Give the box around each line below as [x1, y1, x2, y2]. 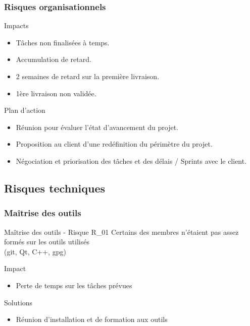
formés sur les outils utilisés [4, 236, 89, 247]
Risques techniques [4, 180, 105, 195]
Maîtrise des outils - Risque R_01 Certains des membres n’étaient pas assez [4, 226, 239, 237]
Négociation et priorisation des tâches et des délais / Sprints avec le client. [16, 155, 247, 166]
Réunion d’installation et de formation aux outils [16, 314, 168, 324]
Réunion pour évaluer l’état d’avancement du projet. [16, 121, 178, 132]
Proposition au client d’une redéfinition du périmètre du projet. [16, 139, 213, 149]
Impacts [4, 20, 29, 31]
